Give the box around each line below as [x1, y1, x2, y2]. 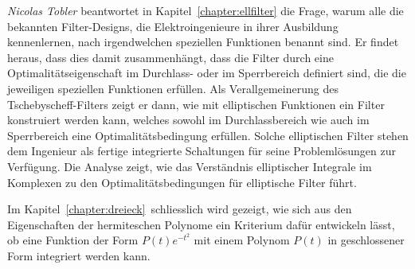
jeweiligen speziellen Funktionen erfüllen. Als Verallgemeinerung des [7, 80, 339, 96]
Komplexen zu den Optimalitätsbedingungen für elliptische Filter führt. [7, 173, 357, 190]
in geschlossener [327, 232, 405, 248]
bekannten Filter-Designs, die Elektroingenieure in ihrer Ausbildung [7, 18, 339, 34]
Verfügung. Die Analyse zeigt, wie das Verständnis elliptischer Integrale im [7, 158, 372, 174]
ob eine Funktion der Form [7, 232, 139, 248]
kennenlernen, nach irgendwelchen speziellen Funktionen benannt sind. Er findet [7, 33, 399, 50]
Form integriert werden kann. [7, 247, 151, 263]
